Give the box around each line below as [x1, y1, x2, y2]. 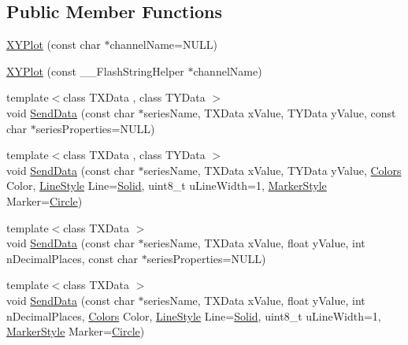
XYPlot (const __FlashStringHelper [6, 62, 184, 79]
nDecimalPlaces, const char [6, 250, 139, 266]
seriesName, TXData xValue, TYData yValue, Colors [143, 161, 402, 178]
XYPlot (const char [6, 36, 101, 53]
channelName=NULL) [109, 36, 217, 53]
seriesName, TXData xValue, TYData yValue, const [143, 104, 396, 121]
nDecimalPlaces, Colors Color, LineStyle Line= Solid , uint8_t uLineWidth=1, [6, 307, 381, 324]
